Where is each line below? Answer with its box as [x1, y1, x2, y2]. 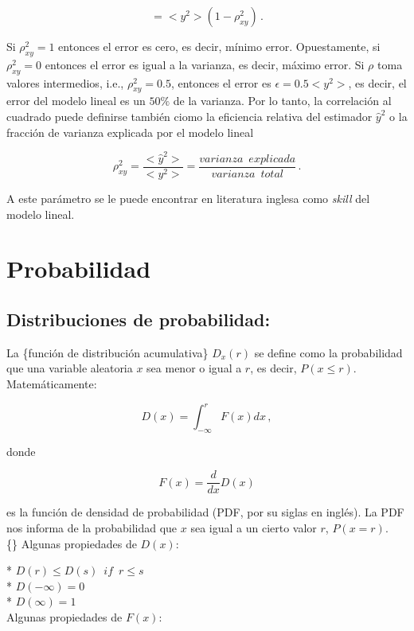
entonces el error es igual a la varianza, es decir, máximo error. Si [45, 56, 365, 72]
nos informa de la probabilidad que [6, 520, 178, 536]
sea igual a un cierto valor [190, 520, 317, 536]
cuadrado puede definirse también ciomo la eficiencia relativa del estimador [6, 107, 373, 124]
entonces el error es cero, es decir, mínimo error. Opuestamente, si [58, 38, 381, 54]
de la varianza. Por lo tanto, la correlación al [173, 92, 392, 109]
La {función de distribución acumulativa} [6, 344, 209, 360]
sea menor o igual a [146, 360, 242, 376]
